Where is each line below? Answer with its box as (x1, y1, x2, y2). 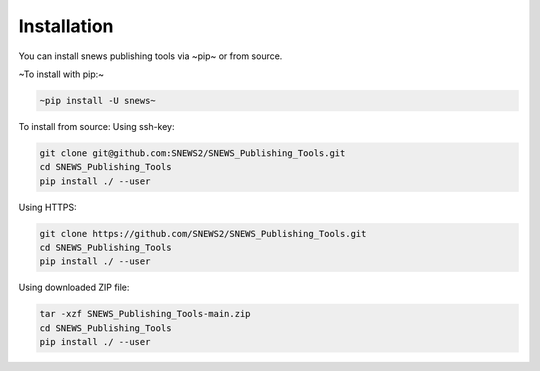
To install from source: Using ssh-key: (18, 120, 175, 132)
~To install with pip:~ (18, 68, 105, 80)
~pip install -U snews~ (39, 95, 157, 106)
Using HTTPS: (18, 201, 77, 213)
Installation (18, 15, 114, 37)
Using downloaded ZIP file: (18, 281, 130, 294)
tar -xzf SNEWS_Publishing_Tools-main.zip (39, 308, 251, 320)
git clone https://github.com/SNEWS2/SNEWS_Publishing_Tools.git (39, 228, 367, 239)
